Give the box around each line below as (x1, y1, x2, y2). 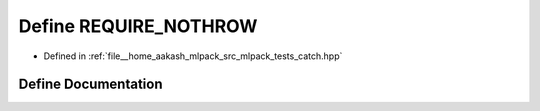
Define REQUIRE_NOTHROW (18, 15, 258, 37)
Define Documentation (18, 76, 163, 93)
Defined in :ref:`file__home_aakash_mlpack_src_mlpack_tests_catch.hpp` (43, 50, 343, 62)
